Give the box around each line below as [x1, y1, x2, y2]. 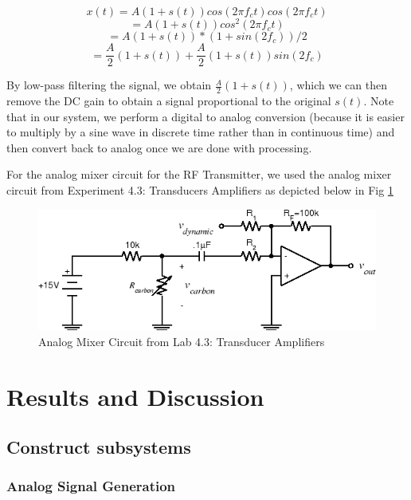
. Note [363, 92, 394, 108]
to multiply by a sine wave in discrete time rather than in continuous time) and [6, 124, 395, 140]
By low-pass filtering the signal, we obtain [6, 77, 212, 93]
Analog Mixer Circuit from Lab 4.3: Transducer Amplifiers [38, 333, 325, 349]
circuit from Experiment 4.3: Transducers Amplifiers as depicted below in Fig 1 [6, 181, 393, 198]
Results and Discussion [6, 380, 264, 412]
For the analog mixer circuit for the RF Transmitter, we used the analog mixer [6, 166, 392, 183]
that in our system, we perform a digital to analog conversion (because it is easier [6, 108, 405, 124]
